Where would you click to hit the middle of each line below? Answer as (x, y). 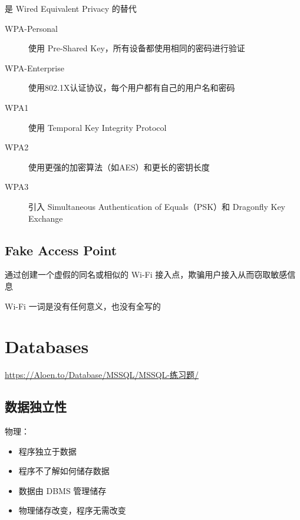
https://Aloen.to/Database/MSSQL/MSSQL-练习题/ (102, 375)
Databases (47, 346)
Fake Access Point (61, 250)
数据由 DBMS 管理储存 (62, 490)
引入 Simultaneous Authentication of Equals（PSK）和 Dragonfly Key (157, 206)
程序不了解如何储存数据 (64, 471)
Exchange (46, 218)
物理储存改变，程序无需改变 (72, 510)
